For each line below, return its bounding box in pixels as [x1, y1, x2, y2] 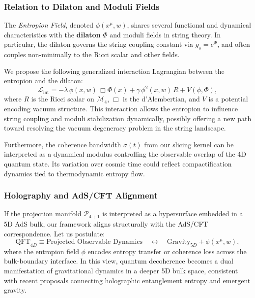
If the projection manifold [4, 208, 82, 219]
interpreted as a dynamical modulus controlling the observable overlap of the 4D [4, 149, 246, 159]
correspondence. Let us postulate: [4, 228, 105, 238]
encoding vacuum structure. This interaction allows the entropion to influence [4, 103, 238, 114]
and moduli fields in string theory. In [110, 29, 221, 39]
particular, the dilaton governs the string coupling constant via [4, 39, 194, 49]
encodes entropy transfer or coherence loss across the [87, 246, 247, 256]
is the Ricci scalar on [31, 94, 94, 104]
